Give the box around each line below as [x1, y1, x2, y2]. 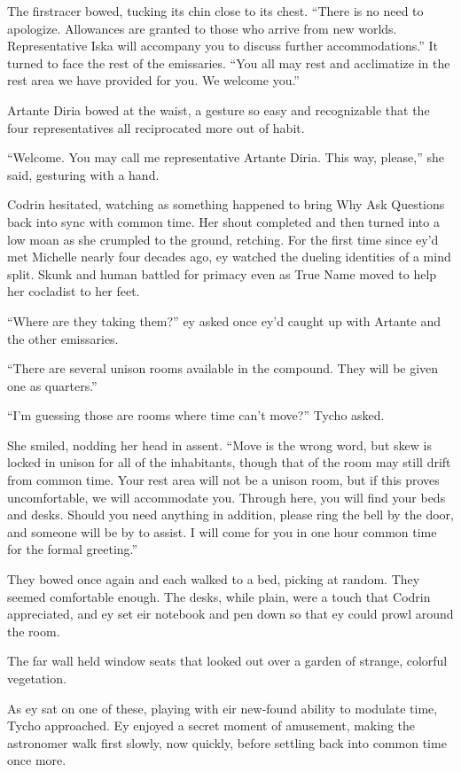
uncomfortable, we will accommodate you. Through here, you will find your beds [7, 487, 446, 506]
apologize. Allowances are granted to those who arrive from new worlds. [7, 19, 397, 37]
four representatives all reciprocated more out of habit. [7, 118, 305, 136]
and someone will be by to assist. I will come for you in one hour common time [7, 522, 437, 541]
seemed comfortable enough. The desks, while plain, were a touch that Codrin [7, 587, 431, 605]
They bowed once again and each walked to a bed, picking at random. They [7, 570, 420, 589]
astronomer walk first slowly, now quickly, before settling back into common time [7, 733, 447, 752]
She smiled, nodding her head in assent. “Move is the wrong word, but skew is [7, 435, 432, 454]
